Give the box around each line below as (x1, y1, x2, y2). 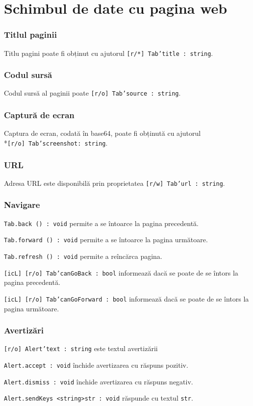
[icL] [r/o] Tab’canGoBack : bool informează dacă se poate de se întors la (4, 267, 238, 278)
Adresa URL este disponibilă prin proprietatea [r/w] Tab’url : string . (4, 178, 225, 188)
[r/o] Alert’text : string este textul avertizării (4, 343, 158, 354)
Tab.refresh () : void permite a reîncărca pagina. (4, 251, 162, 261)
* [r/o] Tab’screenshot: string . (4, 137, 108, 148)
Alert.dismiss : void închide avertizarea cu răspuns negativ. (4, 376, 193, 386)
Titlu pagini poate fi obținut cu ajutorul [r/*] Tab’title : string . (4, 48, 213, 58)
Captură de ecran (4, 109, 75, 121)
